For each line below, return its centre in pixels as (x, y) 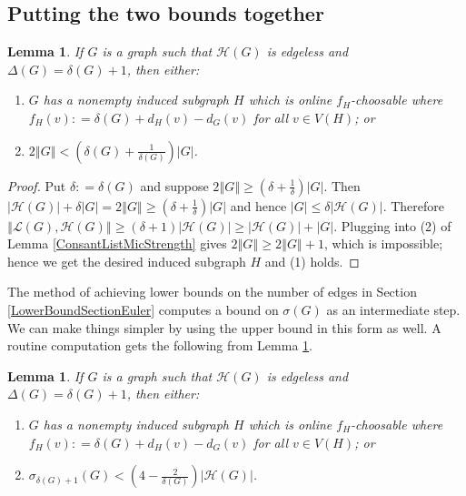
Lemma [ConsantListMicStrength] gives (117, 243)
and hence (258, 205)
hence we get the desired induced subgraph (127, 261)
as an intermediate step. (393, 309)
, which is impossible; (383, 243)
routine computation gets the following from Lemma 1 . (160, 345)
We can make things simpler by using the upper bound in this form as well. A (224, 327)
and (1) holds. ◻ (312, 261)
